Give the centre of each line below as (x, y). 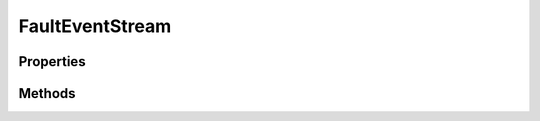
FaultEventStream (95, 26)
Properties (52, 61)
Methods (47, 93)
